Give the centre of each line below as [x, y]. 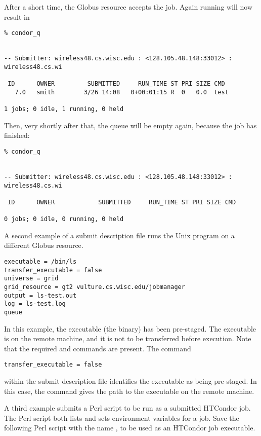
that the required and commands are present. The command [98, 348]
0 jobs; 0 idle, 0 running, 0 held [64, 219]
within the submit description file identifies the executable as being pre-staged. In [130, 381]
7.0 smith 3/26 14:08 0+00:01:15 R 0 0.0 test [122, 92]
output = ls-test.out [40, 295]
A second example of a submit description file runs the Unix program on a [119, 235]
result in [17, 16]
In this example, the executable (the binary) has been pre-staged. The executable [130, 328]
